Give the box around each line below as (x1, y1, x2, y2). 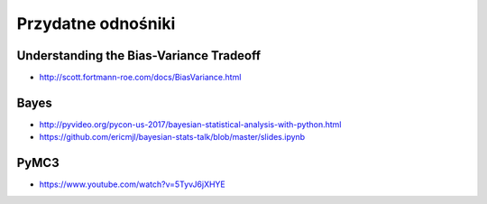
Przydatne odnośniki (16, 14, 176, 33)
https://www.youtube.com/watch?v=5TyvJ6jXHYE (39, 179, 225, 190)
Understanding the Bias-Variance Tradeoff (16, 48, 262, 63)
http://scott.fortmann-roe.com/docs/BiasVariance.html (39, 72, 242, 83)
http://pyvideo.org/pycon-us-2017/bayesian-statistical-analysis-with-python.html (39, 118, 342, 130)
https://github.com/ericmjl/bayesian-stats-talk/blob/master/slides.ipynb (39, 132, 306, 143)
